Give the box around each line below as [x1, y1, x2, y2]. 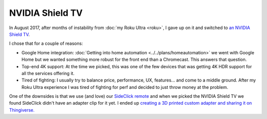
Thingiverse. [9, 107, 35, 113]
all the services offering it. [21, 70, 75, 76]
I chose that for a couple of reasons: [9, 40, 84, 46]
